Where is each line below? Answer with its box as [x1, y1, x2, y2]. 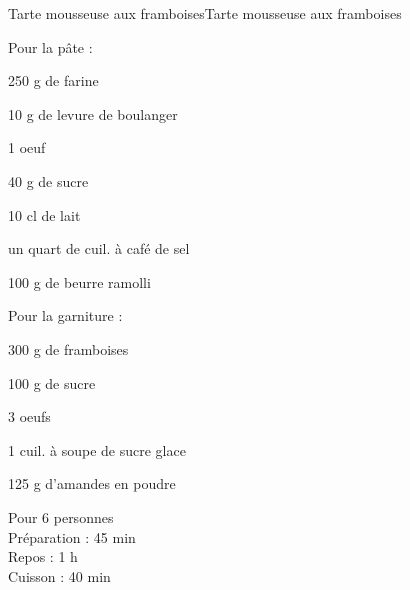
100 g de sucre [8, 372, 96, 393]
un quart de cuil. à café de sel [8, 238, 190, 259]
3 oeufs [8, 406, 51, 427]
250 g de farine [8, 70, 99, 91]
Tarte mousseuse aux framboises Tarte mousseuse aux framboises [8, 3, 402, 23]
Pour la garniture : [8, 305, 123, 326]
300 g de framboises [8, 338, 129, 359]
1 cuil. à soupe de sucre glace [8, 439, 186, 460]
